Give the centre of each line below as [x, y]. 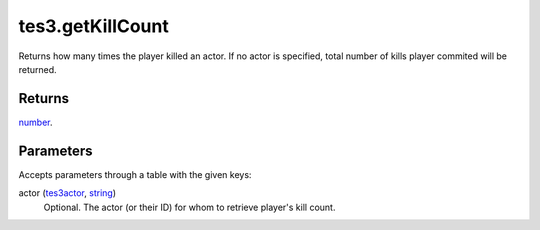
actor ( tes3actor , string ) [67, 193]
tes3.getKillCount [93, 26]
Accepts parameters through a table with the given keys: [135, 174]
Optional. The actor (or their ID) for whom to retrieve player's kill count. [189, 207]
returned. [37, 69]
